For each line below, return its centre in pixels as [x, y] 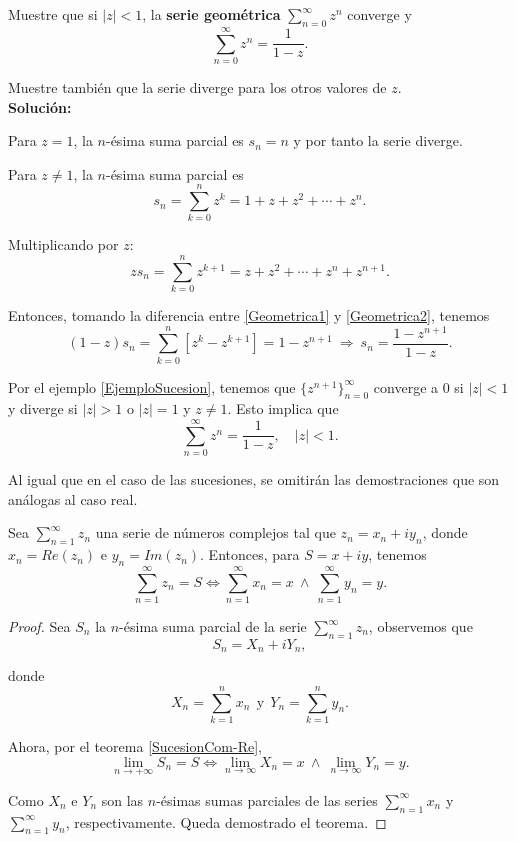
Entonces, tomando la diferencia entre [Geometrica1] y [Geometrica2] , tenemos [249, 315]
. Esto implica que [283, 408]
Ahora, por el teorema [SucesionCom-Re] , [135, 746]
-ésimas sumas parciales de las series [267, 799]
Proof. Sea [39, 626]
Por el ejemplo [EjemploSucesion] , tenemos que [152, 386]
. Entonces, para [250, 554]
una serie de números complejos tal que [215, 532]
